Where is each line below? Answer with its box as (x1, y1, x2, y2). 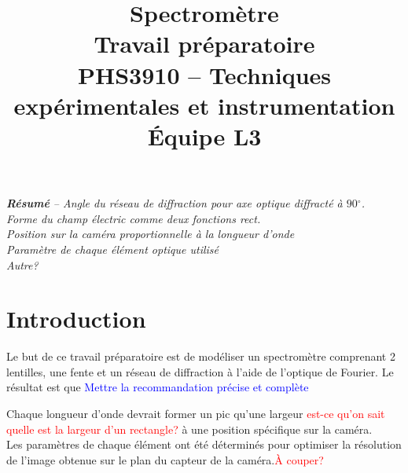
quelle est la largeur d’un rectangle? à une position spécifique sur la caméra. (6, 420, 373, 437)
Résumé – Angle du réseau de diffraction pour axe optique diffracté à (6, 195, 343, 211)
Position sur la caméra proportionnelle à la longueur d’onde (6, 225, 295, 242)
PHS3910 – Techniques (77, 58, 331, 90)
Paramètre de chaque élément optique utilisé (6, 240, 219, 257)
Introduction (6, 302, 146, 335)
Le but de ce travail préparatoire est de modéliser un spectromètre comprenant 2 (6, 348, 395, 365)
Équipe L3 (147, 119, 262, 152)
